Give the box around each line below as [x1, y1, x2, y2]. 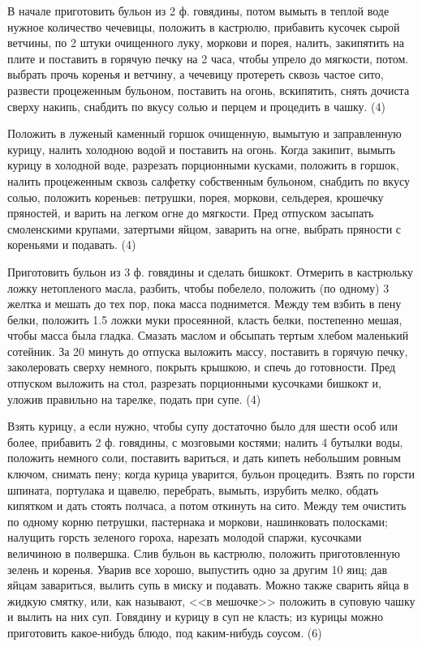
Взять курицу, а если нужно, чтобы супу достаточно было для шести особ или [7, 418, 398, 435]
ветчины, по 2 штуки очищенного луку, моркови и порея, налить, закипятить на [7, 34, 405, 51]
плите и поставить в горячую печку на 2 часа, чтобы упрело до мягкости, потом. [7, 49, 409, 66]
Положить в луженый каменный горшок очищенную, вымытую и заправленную [7, 125, 402, 142]
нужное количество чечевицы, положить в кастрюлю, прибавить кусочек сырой [7, 18, 400, 35]
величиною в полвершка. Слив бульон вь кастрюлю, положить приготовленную [7, 545, 400, 561]
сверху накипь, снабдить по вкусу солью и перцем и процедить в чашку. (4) [7, 97, 385, 114]
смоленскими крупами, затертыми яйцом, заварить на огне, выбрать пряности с [7, 220, 402, 237]
